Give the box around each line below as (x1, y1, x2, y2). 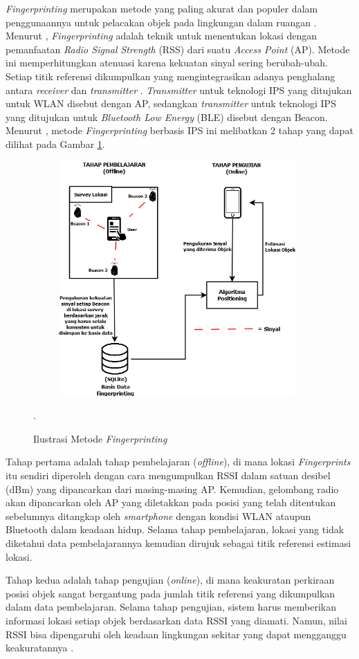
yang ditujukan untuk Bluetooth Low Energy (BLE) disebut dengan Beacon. (6, 109, 328, 124)
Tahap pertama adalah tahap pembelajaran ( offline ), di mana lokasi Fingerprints (6, 454, 351, 469)
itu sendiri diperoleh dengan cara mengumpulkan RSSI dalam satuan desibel (6, 468, 331, 483)
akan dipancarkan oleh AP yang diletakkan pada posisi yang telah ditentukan (6, 495, 336, 510)
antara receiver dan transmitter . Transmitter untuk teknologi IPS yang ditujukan (6, 82, 352, 97)
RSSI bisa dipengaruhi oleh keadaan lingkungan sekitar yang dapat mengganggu (6, 626, 347, 641)
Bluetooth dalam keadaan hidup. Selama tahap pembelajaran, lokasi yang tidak (6, 522, 344, 537)
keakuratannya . (6, 640, 74, 655)
